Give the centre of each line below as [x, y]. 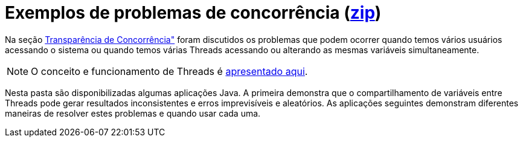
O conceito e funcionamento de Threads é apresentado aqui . [169, 71]
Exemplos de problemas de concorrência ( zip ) [193, 13]
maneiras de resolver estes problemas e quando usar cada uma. [133, 113]
